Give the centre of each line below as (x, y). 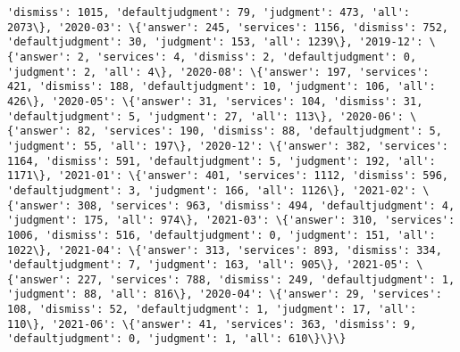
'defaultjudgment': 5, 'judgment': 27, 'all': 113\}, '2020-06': (205, 116)
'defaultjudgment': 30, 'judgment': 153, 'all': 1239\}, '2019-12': (215, 42)
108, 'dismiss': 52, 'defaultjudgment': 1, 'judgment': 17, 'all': (212, 310)
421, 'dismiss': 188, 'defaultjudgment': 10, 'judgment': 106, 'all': (222, 87)
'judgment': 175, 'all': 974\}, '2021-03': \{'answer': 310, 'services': (231, 221)
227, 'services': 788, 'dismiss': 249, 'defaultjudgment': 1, (266, 279)
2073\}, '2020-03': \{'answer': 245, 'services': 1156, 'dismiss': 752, (228, 27)
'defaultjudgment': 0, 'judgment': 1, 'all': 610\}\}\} (177, 339)
